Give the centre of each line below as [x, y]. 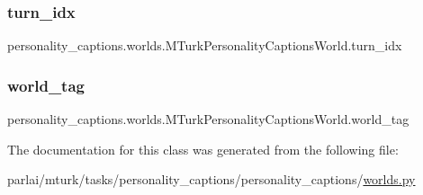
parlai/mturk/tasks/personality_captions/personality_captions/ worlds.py [211, 179]
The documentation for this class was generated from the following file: [203, 149]
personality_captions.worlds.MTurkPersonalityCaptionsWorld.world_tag [208, 119]
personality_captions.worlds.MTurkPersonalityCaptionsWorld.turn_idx [205, 45]
